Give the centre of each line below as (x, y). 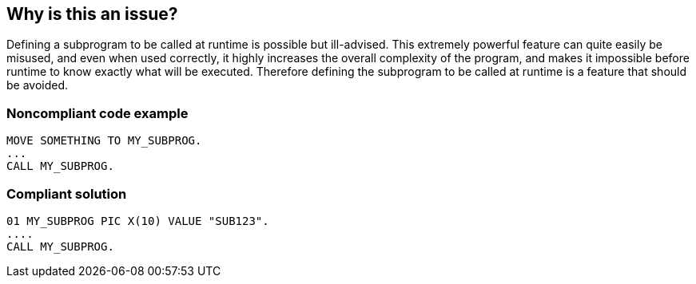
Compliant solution (67, 193)
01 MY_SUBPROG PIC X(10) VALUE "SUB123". (138, 221)
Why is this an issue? (92, 14)
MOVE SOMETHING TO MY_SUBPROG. (104, 141)
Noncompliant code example (97, 113)
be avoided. (38, 85)
